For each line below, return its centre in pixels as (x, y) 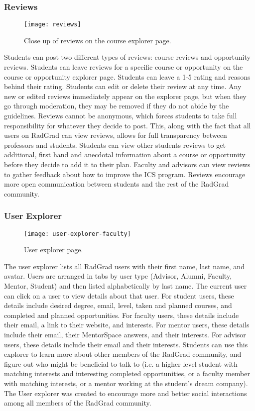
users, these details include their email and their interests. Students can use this (126, 344)
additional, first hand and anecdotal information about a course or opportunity (125, 154)
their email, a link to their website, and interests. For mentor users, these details (127, 325)
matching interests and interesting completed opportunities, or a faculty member (127, 373)
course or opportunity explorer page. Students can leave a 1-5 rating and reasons (127, 76)
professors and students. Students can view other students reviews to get (115, 145)
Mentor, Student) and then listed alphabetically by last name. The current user (126, 286)
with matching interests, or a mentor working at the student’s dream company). (126, 383)
